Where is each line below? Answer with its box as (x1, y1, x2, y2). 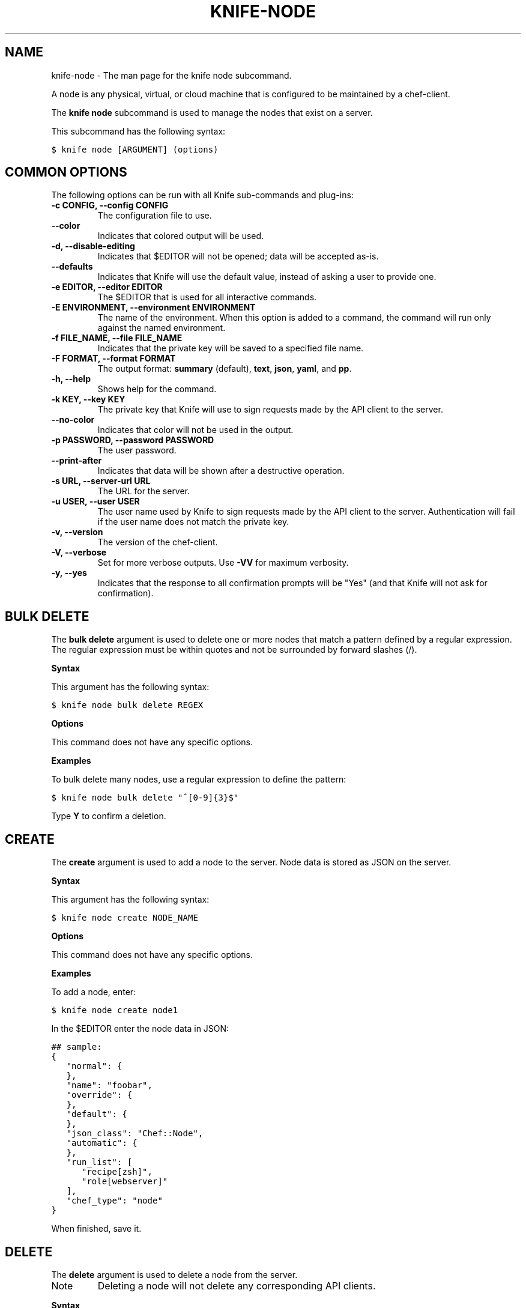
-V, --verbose (51, 547, 107, 558)
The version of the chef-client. (97, 537, 218, 548)
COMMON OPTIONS (5, 165, 127, 180)
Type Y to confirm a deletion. (51, 811, 166, 822)
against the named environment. (97, 322, 226, 333)
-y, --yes (51, 568, 87, 578)
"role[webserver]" (81, 1176, 168, 1187)
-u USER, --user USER (51, 496, 140, 507)
